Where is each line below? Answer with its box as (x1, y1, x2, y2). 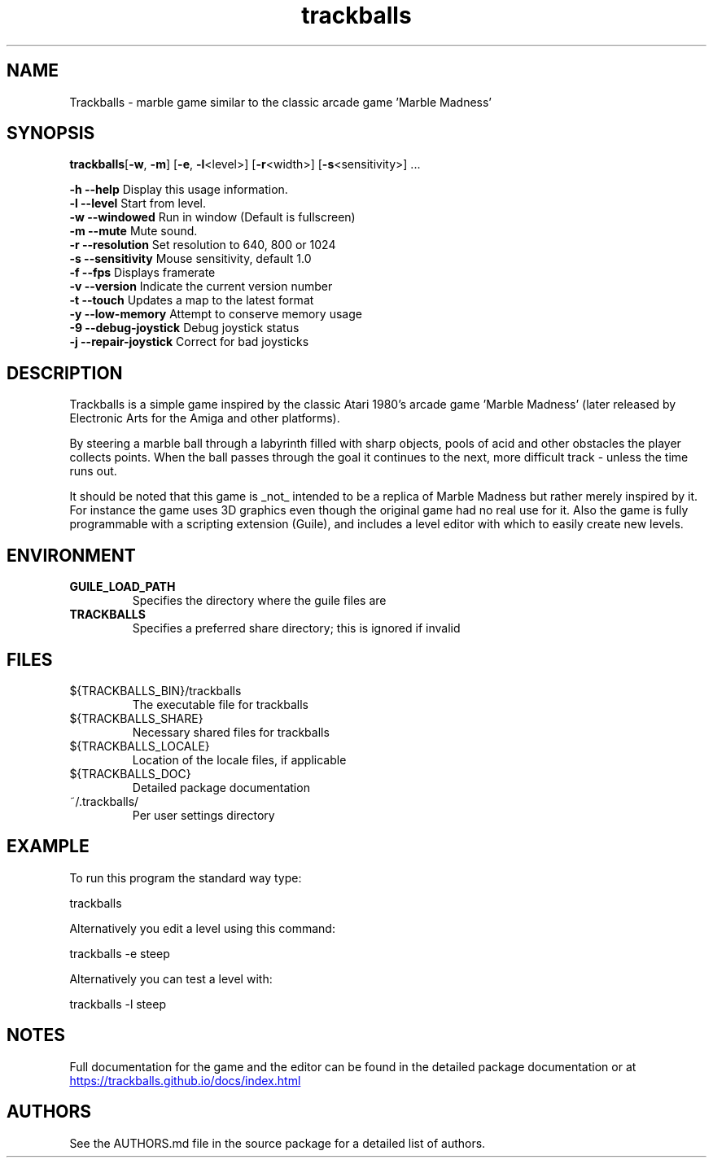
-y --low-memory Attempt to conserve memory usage (69, 307, 362, 322)
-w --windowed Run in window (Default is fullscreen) (69, 210, 356, 225)
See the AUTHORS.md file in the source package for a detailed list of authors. (69, 1136, 486, 1150)
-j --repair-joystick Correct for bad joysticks (69, 335, 309, 349)
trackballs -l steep (69, 996, 166, 1011)
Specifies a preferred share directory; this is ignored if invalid (132, 621, 461, 636)
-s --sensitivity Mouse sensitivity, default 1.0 (69, 252, 312, 266)
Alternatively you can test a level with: (69, 971, 273, 986)
